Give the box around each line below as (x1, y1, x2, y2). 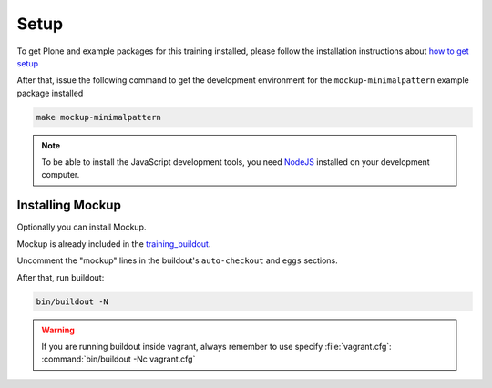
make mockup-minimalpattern (36, 112, 161, 122)
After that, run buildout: (16, 271, 105, 282)
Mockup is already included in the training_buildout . (16, 238, 211, 250)
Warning (41, 324, 75, 335)
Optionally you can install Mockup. (16, 221, 147, 232)
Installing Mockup (16, 198, 122, 213)
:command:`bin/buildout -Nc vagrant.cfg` (41, 353, 196, 364)
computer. (41, 169, 80, 180)
